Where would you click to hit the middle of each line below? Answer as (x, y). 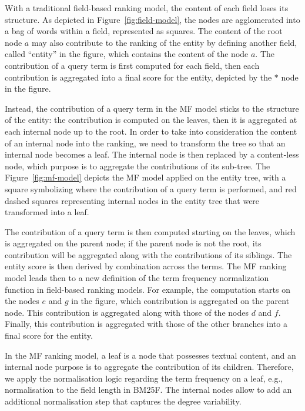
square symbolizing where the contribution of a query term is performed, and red (151, 188)
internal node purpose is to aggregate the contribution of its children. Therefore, (149, 367)
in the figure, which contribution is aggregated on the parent (180, 301)
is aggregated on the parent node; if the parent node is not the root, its (133, 243)
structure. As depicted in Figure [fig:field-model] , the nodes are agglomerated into (152, 19)
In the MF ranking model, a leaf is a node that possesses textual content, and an (150, 355)
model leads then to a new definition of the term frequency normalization (137, 278)
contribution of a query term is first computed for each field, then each (132, 65)
